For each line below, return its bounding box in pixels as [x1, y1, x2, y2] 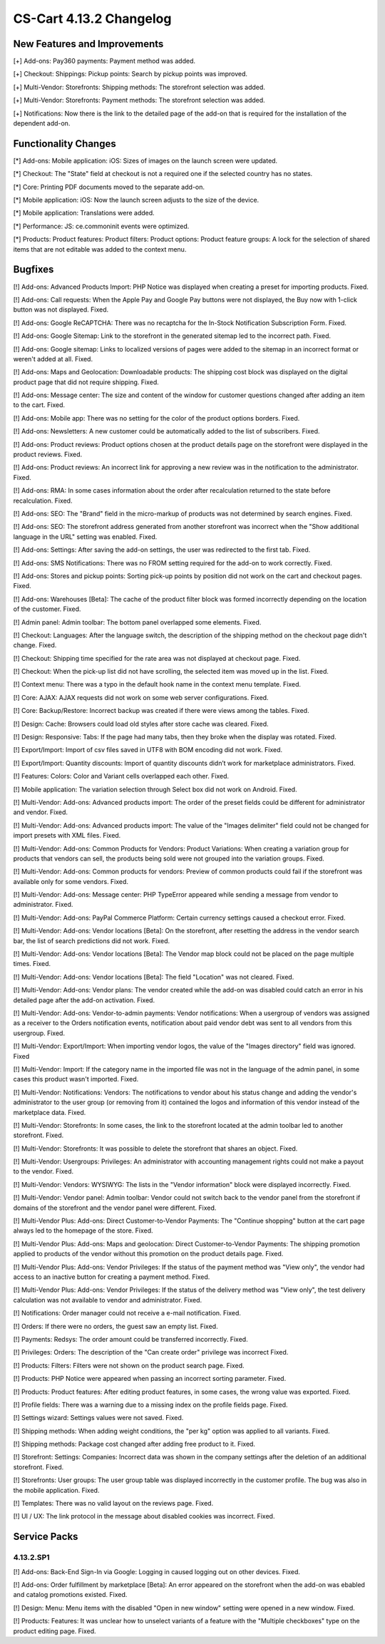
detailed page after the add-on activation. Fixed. [13, 995, 155, 1005]
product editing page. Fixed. [13, 1626, 96, 1635]
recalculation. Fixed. [13, 496, 73, 505]
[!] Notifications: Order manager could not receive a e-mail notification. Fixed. [13, 1309, 242, 1317]
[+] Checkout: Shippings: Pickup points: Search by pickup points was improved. [13, 70, 248, 78]
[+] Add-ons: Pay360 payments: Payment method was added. [13, 57, 196, 66]
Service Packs [13, 1531, 78, 1543]
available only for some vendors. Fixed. [13, 877, 128, 885]
